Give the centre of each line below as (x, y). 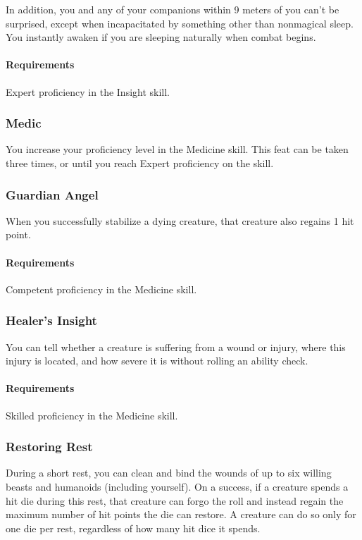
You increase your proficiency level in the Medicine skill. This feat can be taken (177, 149)
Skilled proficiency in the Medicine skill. (92, 415)
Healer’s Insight (51, 320)
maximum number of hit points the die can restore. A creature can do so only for (181, 514)
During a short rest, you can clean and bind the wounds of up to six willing (169, 473)
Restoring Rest (49, 447)
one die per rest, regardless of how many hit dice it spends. (133, 528)
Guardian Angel (52, 194)
